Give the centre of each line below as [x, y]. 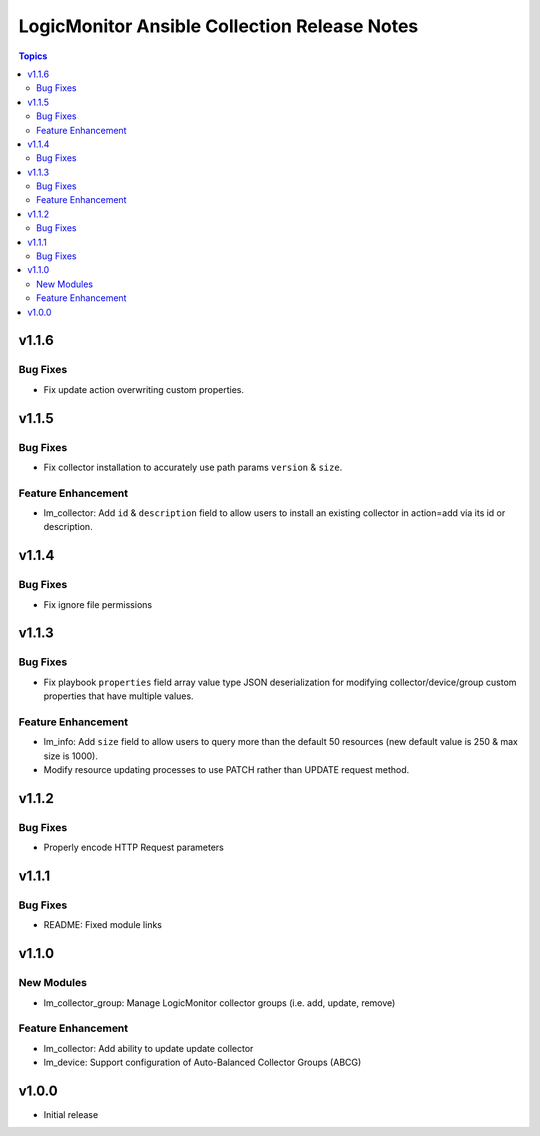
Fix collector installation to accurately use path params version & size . [193, 467]
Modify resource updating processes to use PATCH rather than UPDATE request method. [226, 770]
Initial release [71, 1114]
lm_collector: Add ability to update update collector [148, 1048]
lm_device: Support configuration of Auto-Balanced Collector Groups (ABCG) [202, 1062]
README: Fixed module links [102, 925]
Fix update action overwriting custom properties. [144, 389]
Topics [33, 56]
